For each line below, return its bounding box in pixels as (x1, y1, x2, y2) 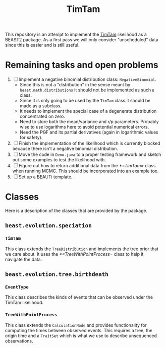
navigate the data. (5, 256, 42, 262)
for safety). (19, 135, 43, 140)
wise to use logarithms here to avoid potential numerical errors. (19, 124, 149, 130)
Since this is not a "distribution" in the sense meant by (19, 82, 130, 88)
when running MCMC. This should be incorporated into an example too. (12, 168, 159, 174)
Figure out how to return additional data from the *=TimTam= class (18, 163, 156, 169)
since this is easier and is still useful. (5, 42, 80, 48)
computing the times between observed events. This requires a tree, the (5, 327, 153, 333)
